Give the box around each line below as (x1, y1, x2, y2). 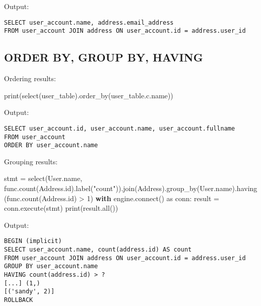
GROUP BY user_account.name (4, 263, 98, 270)
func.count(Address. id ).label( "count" (4, 183, 116, 194)
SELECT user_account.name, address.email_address (4, 19, 174, 26)
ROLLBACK (4, 296, 33, 304)
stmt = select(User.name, (4, 173, 83, 183)
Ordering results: (4, 73, 56, 84)
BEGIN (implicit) (4, 237, 62, 245)
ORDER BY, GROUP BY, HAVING (4, 49, 203, 65)
